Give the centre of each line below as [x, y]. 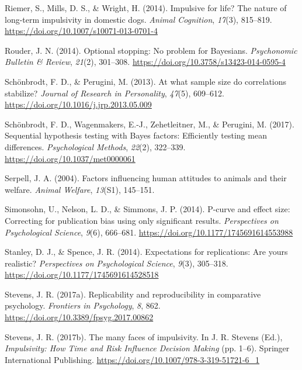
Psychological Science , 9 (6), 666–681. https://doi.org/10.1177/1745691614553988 [149, 232]
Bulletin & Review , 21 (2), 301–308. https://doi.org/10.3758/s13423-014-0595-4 [145, 62]
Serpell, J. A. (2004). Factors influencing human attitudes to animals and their [146, 178]
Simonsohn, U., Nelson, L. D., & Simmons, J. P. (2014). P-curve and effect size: [147, 209]
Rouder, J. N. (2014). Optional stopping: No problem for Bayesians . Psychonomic [151, 50]
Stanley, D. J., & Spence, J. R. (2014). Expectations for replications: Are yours [146, 252]
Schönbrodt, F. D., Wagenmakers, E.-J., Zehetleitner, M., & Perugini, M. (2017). [150, 124]
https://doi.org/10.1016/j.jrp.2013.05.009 [78, 104]
